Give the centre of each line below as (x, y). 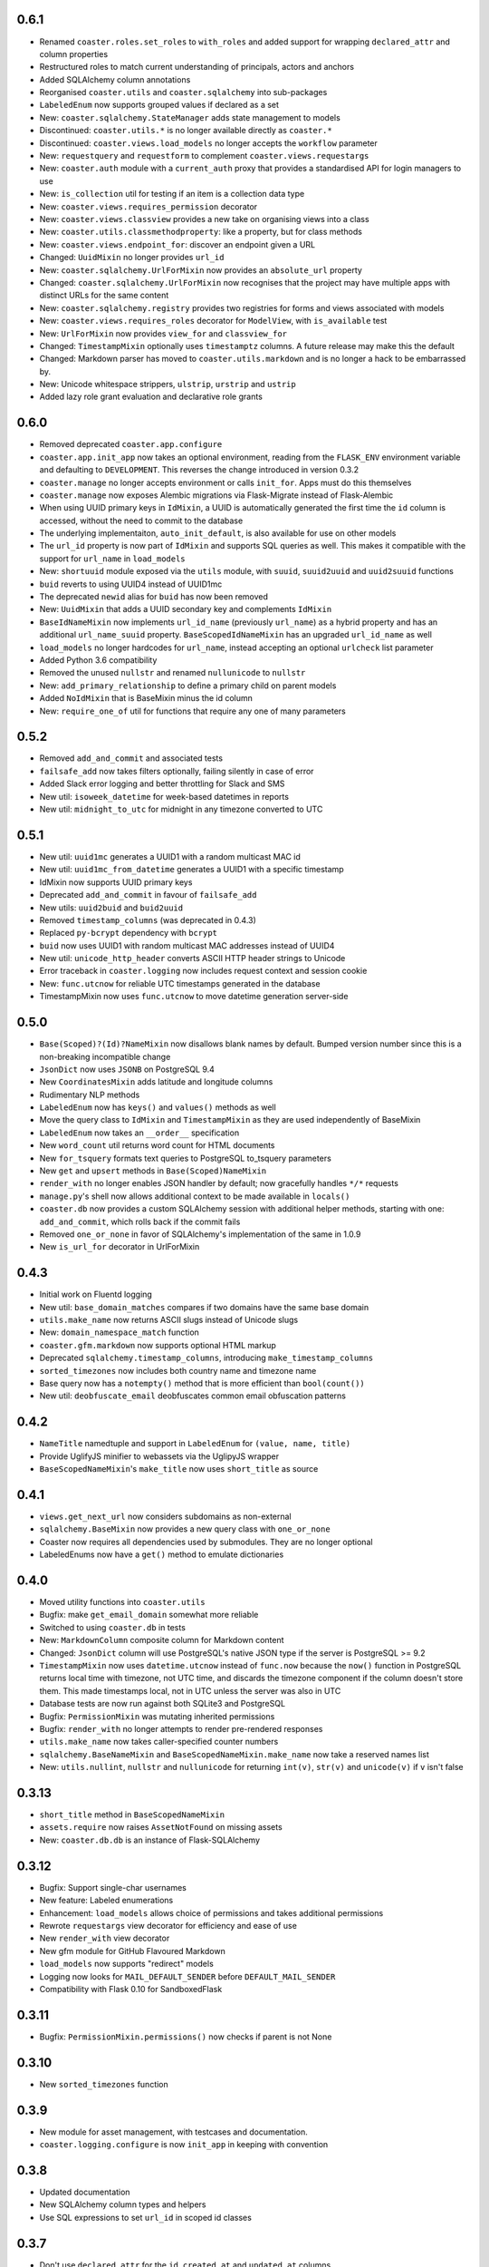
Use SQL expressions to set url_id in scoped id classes (146, 2217)
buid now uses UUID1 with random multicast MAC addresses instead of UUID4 (187, 945)
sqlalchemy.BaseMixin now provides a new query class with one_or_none (185, 1529)
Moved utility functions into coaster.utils (122, 1602)
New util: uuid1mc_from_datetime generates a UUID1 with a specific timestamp (192, 870)
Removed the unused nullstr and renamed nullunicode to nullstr (173, 673)
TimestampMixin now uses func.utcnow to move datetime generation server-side (194, 997)
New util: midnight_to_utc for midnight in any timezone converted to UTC (181, 809)
